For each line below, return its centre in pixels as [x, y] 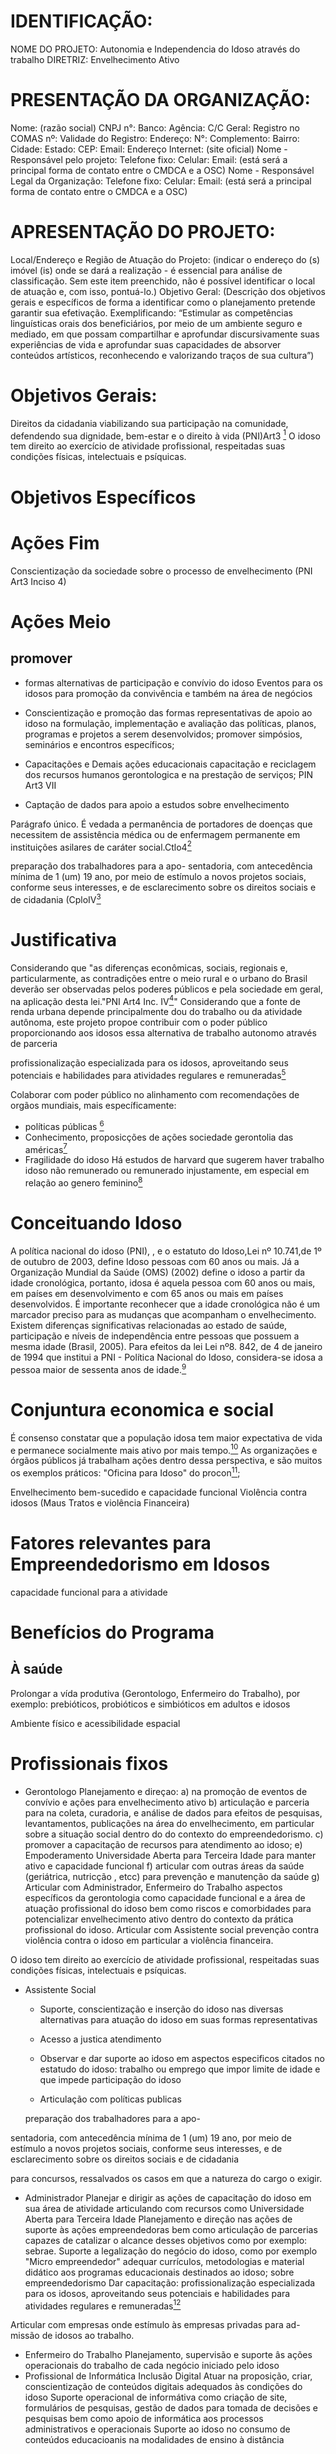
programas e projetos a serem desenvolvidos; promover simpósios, [163, 734]
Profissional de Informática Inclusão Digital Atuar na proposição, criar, [168, 2376]
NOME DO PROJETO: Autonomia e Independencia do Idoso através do [155, 49]
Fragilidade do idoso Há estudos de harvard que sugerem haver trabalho [174, 1160]
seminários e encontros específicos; [99, 744]
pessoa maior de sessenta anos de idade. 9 [98, 1368]
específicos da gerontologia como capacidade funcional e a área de [165, 1897]
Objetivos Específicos [103, 497]
